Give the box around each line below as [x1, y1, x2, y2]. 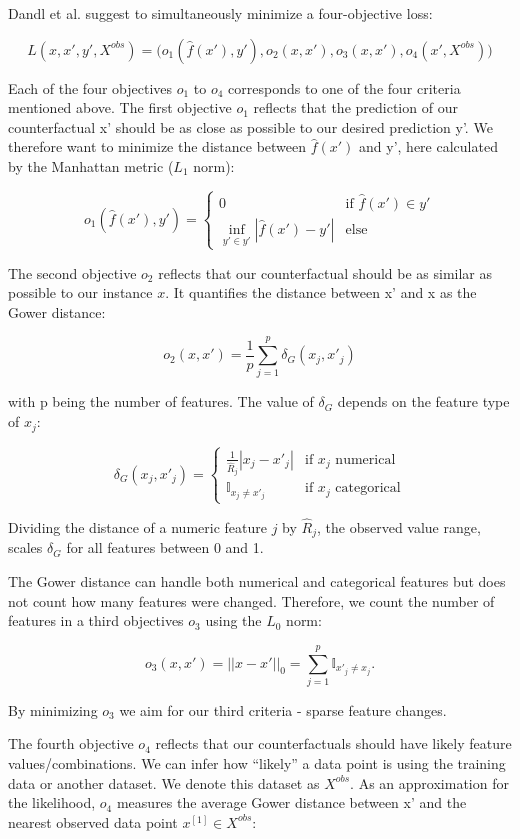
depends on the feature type [337, 391, 510, 412]
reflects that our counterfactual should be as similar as [158, 262, 493, 283]
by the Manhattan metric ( [8, 155, 174, 176]
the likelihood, [8, 792, 96, 813]
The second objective [8, 262, 137, 283]
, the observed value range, [317, 516, 481, 537]
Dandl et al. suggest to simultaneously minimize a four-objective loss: [8, 3, 433, 23]
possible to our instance [8, 282, 153, 303]
